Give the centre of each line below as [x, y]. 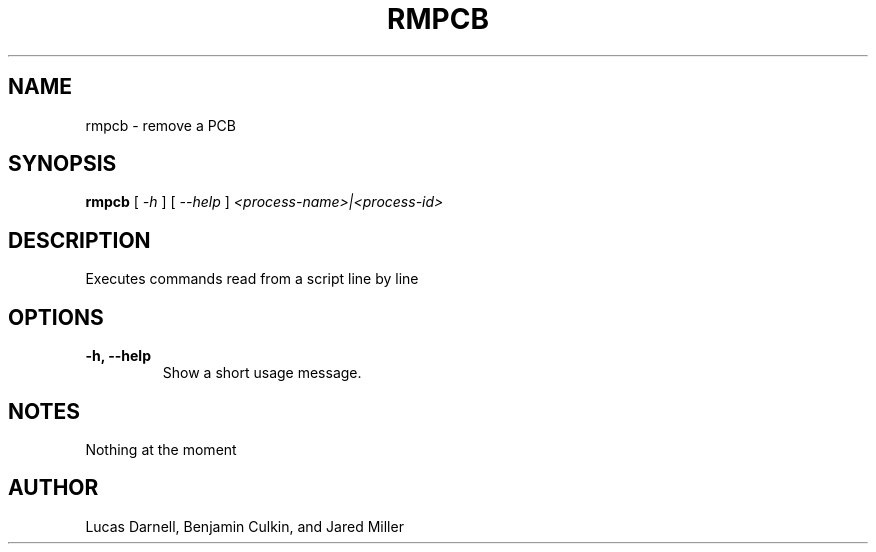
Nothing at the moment [161, 449]
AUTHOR [53, 488]
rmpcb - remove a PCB [161, 125]
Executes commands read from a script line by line [252, 279]
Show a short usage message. [262, 373]
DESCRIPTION [79, 240]
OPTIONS [56, 317]
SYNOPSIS [62, 164]
